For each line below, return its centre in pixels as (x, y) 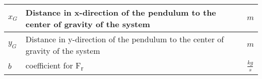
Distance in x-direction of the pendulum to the (121, 12)
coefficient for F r (54, 66)
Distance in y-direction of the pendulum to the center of (125, 39)
